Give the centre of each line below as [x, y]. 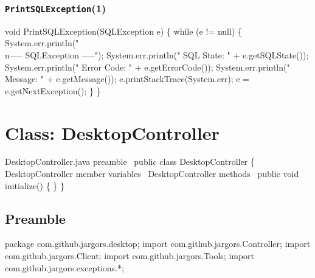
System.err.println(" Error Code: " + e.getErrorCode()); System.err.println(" [147, 67]
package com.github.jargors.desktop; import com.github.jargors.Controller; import [158, 244]
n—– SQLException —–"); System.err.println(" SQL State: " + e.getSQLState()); [157, 54]
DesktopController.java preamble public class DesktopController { [130, 162]
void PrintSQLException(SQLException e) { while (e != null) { [123, 31]
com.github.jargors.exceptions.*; [64, 267]
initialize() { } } [35, 185]
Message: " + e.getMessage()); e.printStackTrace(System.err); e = [127, 79]
